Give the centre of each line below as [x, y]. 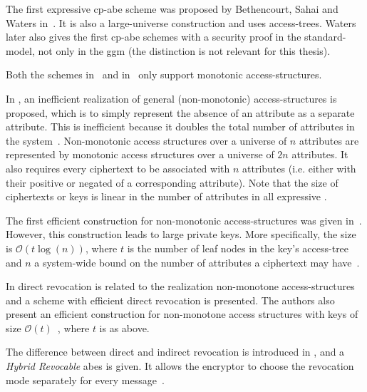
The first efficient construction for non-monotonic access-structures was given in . [184, 220]
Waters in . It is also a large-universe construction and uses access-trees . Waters [181, 22]
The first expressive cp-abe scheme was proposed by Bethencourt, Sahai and [172, 9]
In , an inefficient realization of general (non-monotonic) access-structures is [171, 98]
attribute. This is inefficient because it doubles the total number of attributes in [180, 127]
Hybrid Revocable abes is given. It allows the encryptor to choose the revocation [180, 366]
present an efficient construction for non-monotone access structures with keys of [182, 314]
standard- [325, 37]
